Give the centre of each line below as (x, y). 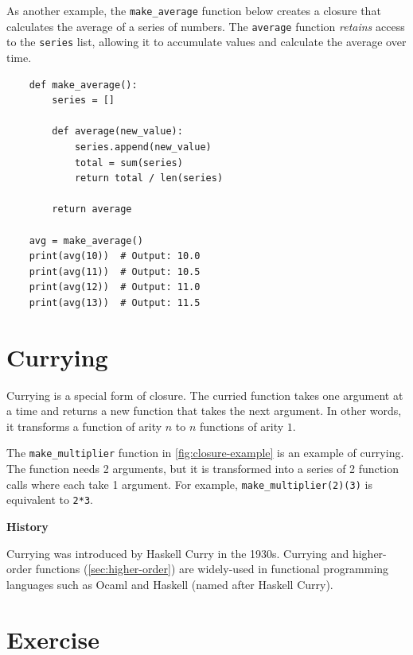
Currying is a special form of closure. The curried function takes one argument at (205, 395)
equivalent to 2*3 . (50, 500)
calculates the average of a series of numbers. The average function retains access (206, 26)
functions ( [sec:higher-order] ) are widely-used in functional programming (212, 569)
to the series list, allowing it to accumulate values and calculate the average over (206, 42)
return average (92, 209)
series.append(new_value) (143, 147)
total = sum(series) (129, 163)
